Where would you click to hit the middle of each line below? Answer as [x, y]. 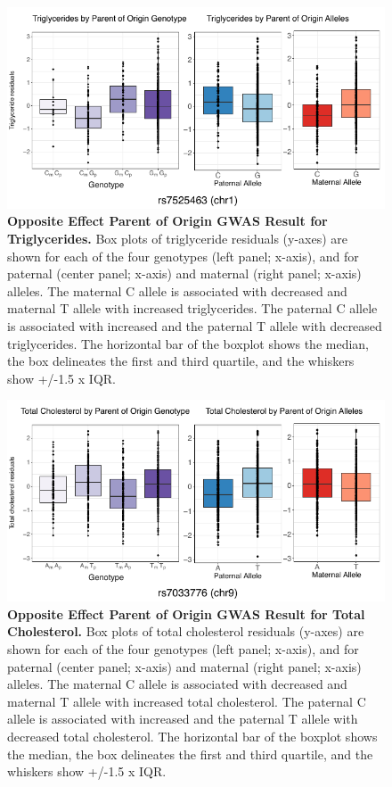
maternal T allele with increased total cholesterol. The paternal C [187, 701]
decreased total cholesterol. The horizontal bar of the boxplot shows [192, 736]
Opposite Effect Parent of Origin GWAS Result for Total [186, 613]
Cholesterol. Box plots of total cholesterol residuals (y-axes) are [186, 631]
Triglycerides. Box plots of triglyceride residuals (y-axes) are [178, 239]
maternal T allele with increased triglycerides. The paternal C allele [192, 308]
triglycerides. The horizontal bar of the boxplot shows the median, [188, 343]
